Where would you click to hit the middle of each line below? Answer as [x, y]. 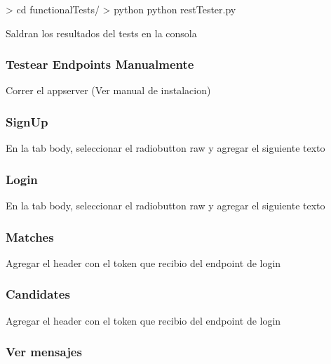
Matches [30, 236]
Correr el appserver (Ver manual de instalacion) [108, 90]
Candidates [38, 294]
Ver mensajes [44, 352]
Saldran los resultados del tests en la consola [101, 33]
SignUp [27, 121]
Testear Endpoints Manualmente [100, 64]
